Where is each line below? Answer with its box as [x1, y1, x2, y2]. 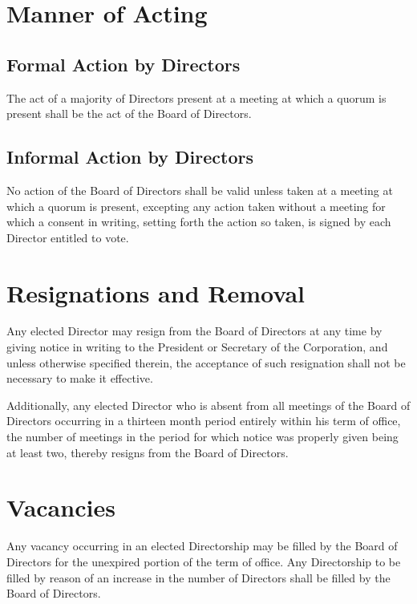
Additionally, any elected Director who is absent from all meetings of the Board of [6, 396, 411, 413]
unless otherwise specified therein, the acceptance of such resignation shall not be [6, 354, 406, 371]
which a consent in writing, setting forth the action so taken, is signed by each [6, 213, 391, 230]
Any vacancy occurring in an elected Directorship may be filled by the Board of [6, 537, 398, 554]
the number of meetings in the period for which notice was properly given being [6, 428, 399, 445]
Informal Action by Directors [6, 144, 253, 169]
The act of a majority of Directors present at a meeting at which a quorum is [6, 89, 387, 106]
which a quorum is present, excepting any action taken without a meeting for [6, 197, 386, 214]
